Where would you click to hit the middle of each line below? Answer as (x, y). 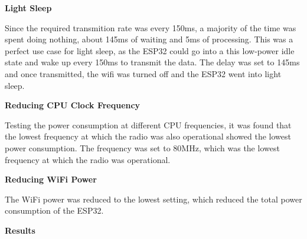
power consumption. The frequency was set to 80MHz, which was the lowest (142, 147)
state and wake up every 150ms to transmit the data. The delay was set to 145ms (152, 62)
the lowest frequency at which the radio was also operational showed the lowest (148, 136)
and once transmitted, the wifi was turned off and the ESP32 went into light (143, 73)
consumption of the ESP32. (54, 210)
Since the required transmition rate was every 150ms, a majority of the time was (151, 27)
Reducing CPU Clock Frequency (73, 105)
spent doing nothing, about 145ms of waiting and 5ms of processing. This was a (149, 39)
